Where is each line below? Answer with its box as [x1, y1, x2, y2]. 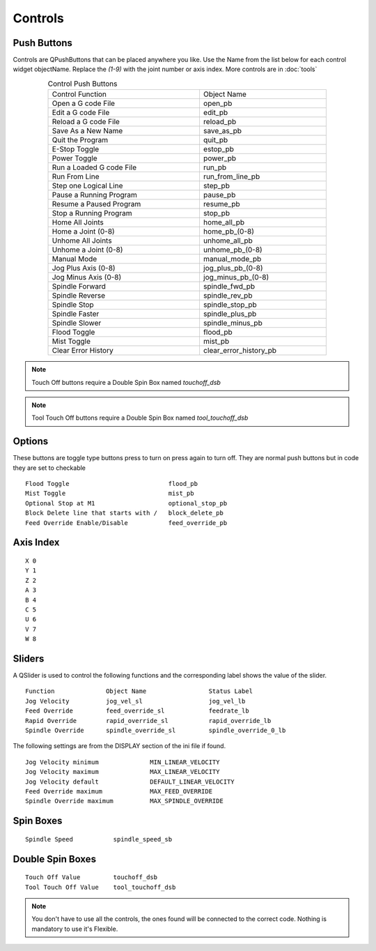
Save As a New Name [52, 126, 123, 136]
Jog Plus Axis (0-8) [52, 264, 116, 273]
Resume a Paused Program [52, 199, 141, 209]
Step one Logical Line [52, 181, 123, 191]
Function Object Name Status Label [25, 687, 253, 695]
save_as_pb [203, 126, 242, 136]
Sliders [13, 653, 45, 664]
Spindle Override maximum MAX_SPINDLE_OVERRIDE [25, 797, 224, 805]
